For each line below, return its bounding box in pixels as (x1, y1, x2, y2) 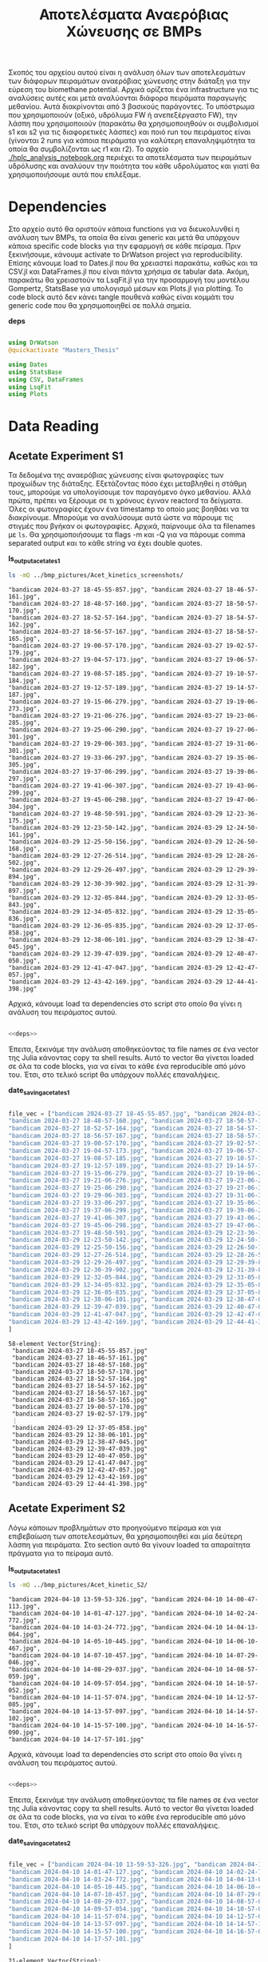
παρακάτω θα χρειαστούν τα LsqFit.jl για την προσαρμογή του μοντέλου (8, 275, 250, 285)
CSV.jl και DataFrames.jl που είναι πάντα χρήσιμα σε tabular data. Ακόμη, (8, 266, 250, 277)
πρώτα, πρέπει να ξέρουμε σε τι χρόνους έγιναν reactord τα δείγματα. (8, 496, 243, 506)
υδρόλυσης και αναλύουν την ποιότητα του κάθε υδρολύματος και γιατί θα (8, 162, 260, 171)
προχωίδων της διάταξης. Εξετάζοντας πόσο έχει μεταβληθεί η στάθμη (8, 478, 247, 489)
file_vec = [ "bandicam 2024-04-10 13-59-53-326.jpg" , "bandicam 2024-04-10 (8, 1860, 266, 1868)
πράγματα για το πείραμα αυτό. (8, 1548, 114, 1558)
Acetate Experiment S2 (8, 1502, 126, 1516)
